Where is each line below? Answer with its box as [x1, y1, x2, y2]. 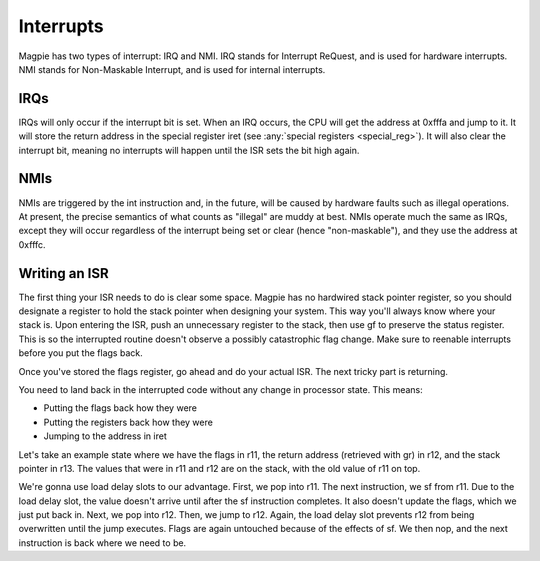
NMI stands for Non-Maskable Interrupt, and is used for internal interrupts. [18, 63, 326, 75]
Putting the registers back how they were [43, 416, 214, 428]
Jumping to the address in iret [43, 430, 167, 442]
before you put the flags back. [18, 347, 144, 359]
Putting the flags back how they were [43, 402, 197, 414]
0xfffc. [18, 238, 46, 250]
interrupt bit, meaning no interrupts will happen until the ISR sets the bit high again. [18, 144, 360, 156]
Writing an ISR [18, 265, 109, 282]
